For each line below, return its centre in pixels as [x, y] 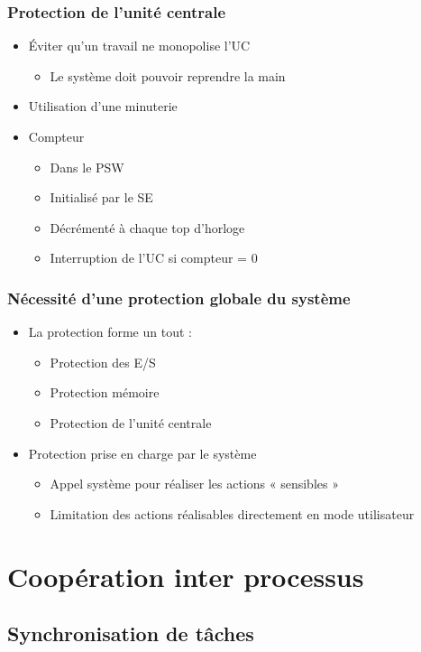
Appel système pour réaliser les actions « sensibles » [194, 484]
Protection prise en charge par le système [142, 453]
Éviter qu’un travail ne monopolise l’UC [139, 46]
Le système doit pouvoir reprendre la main [168, 75]
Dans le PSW [87, 167]
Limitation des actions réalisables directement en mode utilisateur [232, 513]
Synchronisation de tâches [131, 633]
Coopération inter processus [186, 576]
